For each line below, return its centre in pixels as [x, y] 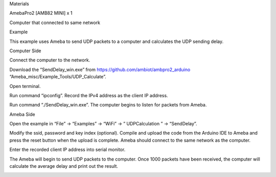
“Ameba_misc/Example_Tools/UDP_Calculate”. [58, 77]
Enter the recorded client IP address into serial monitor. [67, 150]
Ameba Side [22, 114]
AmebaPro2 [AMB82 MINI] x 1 [41, 13]
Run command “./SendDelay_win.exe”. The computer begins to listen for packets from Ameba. [108, 105]
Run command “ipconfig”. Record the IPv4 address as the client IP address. [89, 95]
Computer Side [25, 51]
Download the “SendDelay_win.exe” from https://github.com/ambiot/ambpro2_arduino [100, 70]
